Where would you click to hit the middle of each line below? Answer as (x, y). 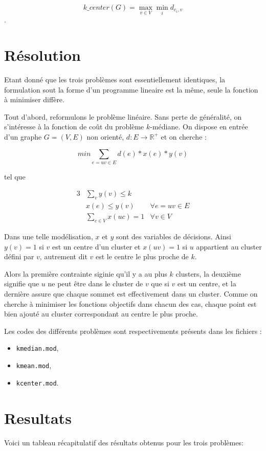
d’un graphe (23, 136)
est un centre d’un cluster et (96, 246)
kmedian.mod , (37, 348)
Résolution (42, 55)
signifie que (22, 284)
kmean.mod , (34, 365)
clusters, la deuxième (208, 273)
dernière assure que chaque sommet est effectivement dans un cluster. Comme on (131, 294)
